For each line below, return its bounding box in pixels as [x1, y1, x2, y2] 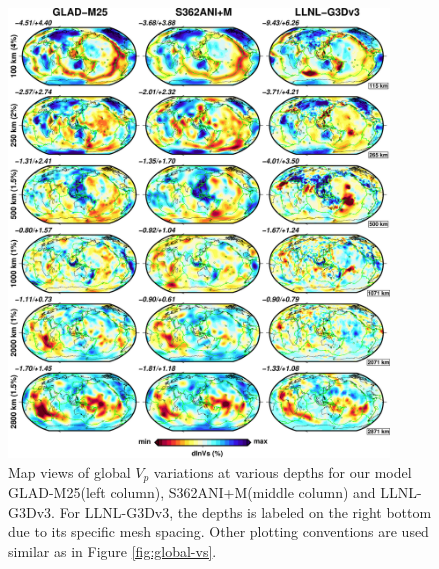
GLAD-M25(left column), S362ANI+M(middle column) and [8, 482, 376, 503]
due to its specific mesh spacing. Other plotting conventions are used [8, 521, 429, 542]
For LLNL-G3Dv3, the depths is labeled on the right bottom [59, 501, 432, 522]
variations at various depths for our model [153, 461, 412, 482]
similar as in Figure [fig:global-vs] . [8, 541, 217, 561]
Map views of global [8, 461, 131, 482]
